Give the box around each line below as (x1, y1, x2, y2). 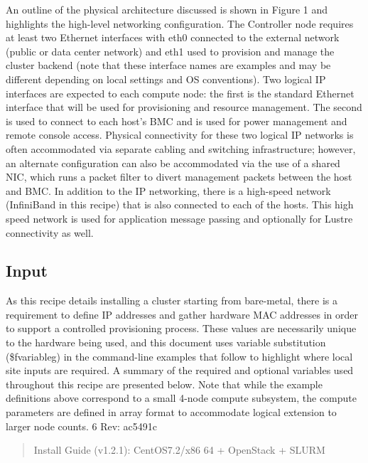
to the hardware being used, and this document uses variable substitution (6, 335, 326, 350)
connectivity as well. (6, 225, 94, 240)
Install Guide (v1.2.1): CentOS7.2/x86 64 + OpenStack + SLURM (33, 442, 325, 457)
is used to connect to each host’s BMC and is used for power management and (6, 113, 347, 128)
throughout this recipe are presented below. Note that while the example (6, 376, 323, 391)
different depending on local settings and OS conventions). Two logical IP (6, 71, 326, 86)
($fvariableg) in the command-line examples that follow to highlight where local (6, 348, 353, 363)
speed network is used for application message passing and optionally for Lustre (6, 211, 353, 225)
